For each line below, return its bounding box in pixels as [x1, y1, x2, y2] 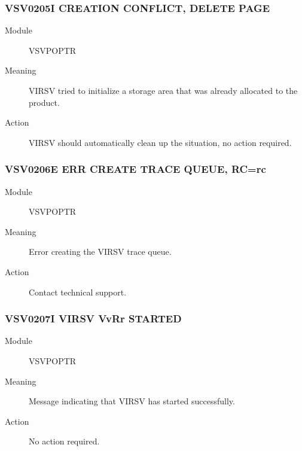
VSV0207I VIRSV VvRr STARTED [5, 311, 182, 326]
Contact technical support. [29, 285, 127, 298]
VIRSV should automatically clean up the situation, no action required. [29, 136, 292, 148]
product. [29, 96, 60, 108]
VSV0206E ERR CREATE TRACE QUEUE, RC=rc [5, 161, 266, 176]
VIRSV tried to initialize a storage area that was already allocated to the [29, 84, 298, 96]
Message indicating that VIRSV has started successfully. [29, 395, 235, 407]
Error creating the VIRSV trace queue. [29, 245, 172, 258]
